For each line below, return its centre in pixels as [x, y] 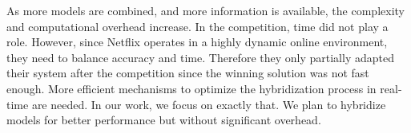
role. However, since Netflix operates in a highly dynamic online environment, [197, 42]
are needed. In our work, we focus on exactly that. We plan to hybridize [209, 104]
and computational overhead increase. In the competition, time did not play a [197, 26]
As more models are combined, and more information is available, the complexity [205, 10]
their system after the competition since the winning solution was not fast [188, 73]
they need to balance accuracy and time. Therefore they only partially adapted [200, 57]
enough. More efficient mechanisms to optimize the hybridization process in [191, 88]
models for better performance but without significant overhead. [164, 120]
